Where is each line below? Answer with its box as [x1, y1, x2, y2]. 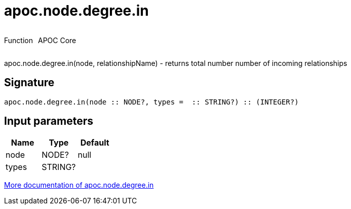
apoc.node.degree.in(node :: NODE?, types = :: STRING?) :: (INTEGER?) [4, 97, 299, 106]
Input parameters [4, 115, 94, 128]
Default [80, 137, 109, 148]
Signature [4, 76, 55, 89]
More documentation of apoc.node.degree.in [4, 181, 154, 190]
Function [4, 36, 33, 45]
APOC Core [37, 36, 76, 45]
